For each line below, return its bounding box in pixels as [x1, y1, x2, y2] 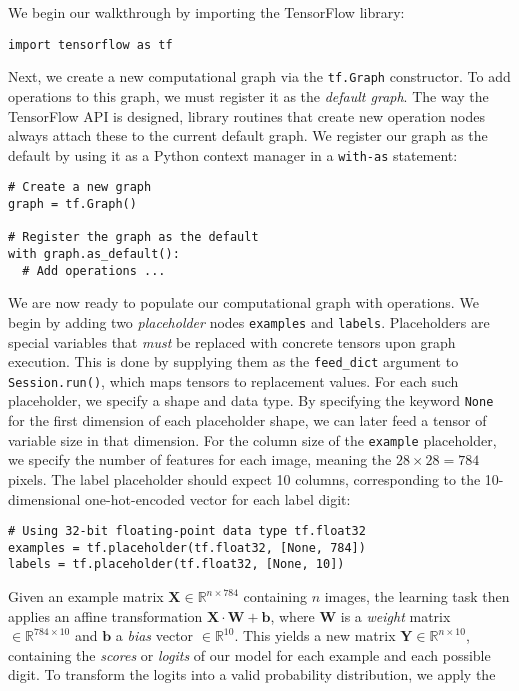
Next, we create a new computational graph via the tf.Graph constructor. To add [8, 66, 511, 87]
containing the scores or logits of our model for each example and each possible [8, 644, 491, 665]
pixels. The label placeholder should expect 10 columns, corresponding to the [8, 468, 481, 489]
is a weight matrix [340, 605, 451, 626]
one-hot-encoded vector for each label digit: [85, 488, 351, 509]
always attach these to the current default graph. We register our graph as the [8, 125, 488, 146]
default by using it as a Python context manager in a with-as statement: [8, 144, 458, 165]
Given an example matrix [8, 586, 164, 607]
